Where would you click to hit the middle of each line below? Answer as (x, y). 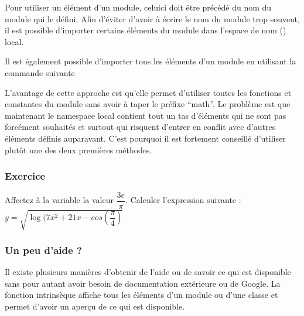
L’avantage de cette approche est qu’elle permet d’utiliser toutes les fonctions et (148, 92)
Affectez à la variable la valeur (59, 200)
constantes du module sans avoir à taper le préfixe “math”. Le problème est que (148, 104)
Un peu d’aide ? (43, 250)
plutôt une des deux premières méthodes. (78, 150)
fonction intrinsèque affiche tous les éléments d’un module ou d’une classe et (141, 295)
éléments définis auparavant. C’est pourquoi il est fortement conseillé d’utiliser (145, 138)
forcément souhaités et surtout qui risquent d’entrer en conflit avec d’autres (140, 127)
